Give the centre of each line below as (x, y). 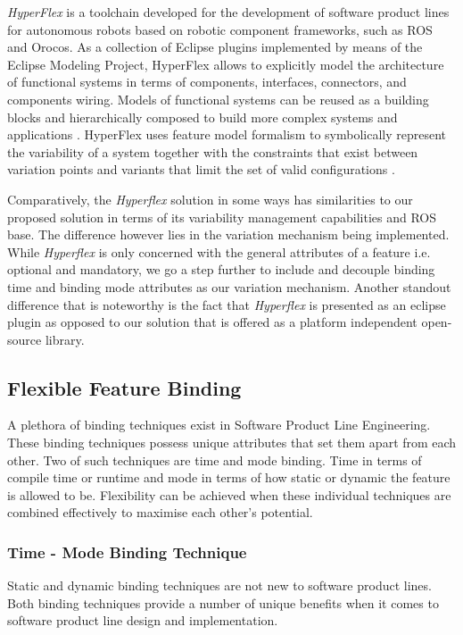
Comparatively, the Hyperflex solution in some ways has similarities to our (210, 199)
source (25, 339)
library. (65, 339)
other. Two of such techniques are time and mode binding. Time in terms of (215, 460)
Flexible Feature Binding (124, 387)
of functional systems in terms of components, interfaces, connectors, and (207, 82)
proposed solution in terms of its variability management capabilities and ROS (222, 217)
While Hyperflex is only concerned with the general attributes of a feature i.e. (219, 251)
